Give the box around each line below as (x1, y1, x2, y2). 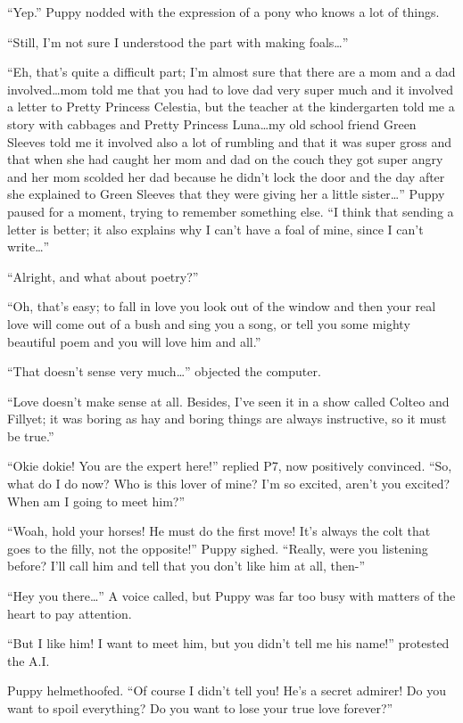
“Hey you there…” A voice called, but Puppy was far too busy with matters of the (7, 587, 456, 605)
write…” (7, 237, 50, 256)
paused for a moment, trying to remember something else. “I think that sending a (7, 201, 454, 220)
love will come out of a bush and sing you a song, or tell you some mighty (7, 314, 410, 333)
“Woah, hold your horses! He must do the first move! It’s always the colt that (7, 522, 431, 540)
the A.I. (7, 651, 50, 670)
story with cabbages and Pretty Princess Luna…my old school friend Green (7, 114, 417, 133)
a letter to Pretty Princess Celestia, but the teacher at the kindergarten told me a (7, 97, 455, 116)
